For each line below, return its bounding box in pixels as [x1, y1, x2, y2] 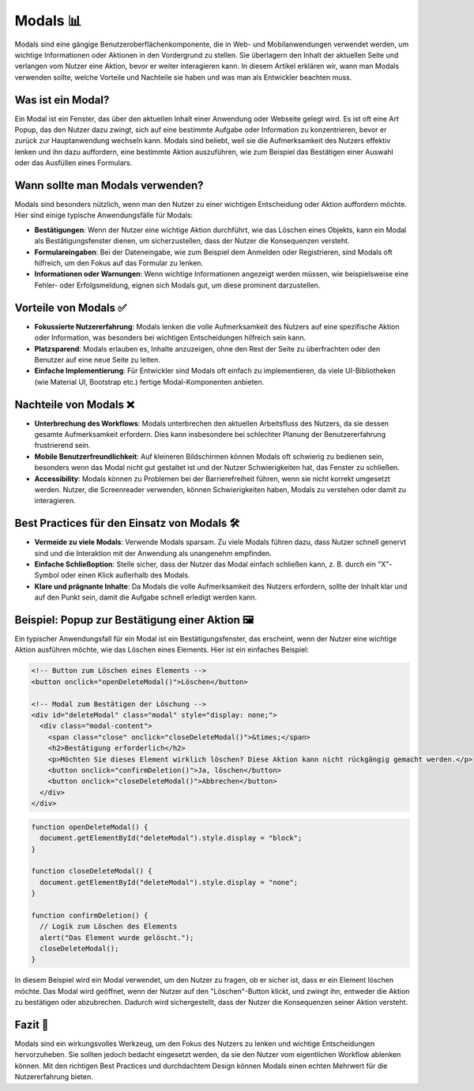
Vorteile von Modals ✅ [14, 301, 127, 314]
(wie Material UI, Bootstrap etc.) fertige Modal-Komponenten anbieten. [34, 377, 265, 386]
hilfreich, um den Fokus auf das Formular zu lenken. [34, 258, 204, 268]
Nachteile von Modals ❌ [14, 397, 134, 411]
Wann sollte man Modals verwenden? [14, 179, 205, 192]
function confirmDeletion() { [31, 911, 149, 920]
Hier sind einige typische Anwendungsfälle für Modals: [14, 210, 194, 220]
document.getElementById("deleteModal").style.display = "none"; [39, 878, 299, 886]
